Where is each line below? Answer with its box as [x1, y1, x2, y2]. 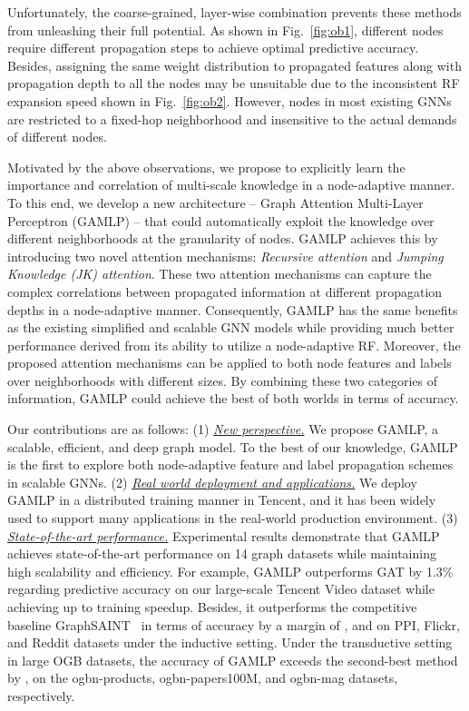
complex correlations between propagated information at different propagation [7, 281, 443, 301]
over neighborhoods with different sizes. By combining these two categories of [7, 370, 437, 390]
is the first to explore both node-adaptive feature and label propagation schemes [7, 455, 454, 474]
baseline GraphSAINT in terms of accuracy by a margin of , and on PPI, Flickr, [7, 615, 460, 634]
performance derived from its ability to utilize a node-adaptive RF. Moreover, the [7, 335, 461, 354]
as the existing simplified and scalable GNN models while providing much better [7, 318, 454, 337]
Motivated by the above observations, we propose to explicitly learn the [7, 157, 405, 176]
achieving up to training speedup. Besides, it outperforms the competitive [7, 597, 417, 616]
